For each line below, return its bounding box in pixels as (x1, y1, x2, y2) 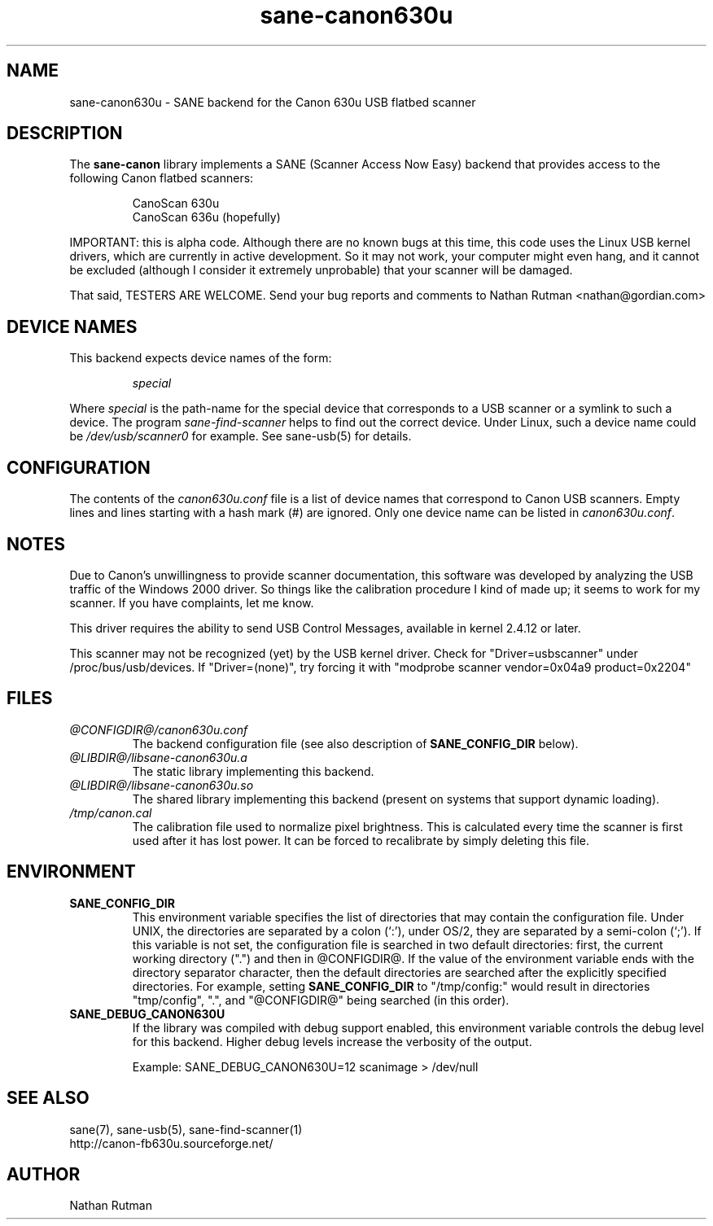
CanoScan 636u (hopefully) (132, 210, 281, 225)
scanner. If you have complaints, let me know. (69, 595, 314, 610)
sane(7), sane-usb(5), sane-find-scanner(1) (69, 1122, 303, 1136)
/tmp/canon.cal (69, 805, 152, 820)
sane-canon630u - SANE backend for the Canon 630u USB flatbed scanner (69, 94, 476, 109)
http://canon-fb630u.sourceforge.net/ (69, 1136, 273, 1150)
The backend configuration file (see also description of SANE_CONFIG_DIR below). (132, 736, 579, 751)
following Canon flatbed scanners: (69, 171, 254, 186)
